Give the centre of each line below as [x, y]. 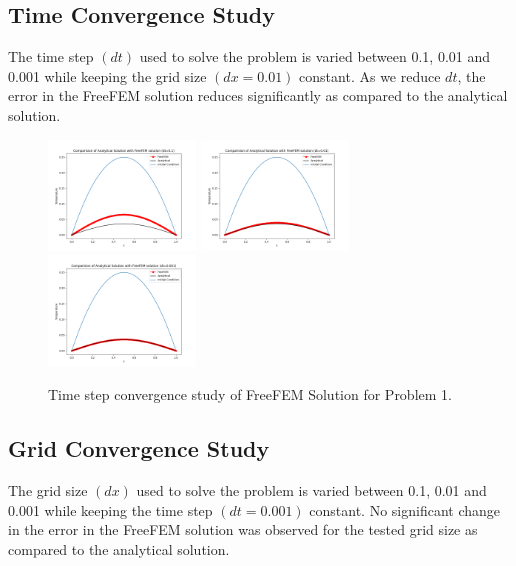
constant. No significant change [405, 509]
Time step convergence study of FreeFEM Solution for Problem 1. [250, 394]
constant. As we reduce [370, 75]
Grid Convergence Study [139, 448]
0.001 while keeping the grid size [107, 75]
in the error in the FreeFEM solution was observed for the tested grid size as [243, 529]
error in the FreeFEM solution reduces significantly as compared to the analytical [258, 95]
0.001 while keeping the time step [110, 509]
